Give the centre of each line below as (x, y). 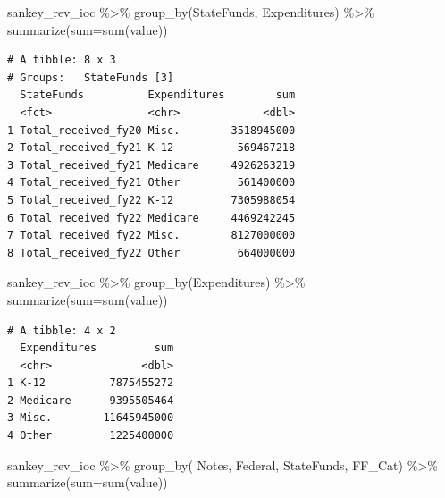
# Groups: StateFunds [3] (91, 77)
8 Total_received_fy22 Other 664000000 (151, 253)
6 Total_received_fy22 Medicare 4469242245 (151, 218)
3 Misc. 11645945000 (91, 418)
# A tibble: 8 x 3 (62, 60)
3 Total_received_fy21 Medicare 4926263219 (151, 165)
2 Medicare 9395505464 (91, 400)
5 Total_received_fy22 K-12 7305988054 (151, 200)
